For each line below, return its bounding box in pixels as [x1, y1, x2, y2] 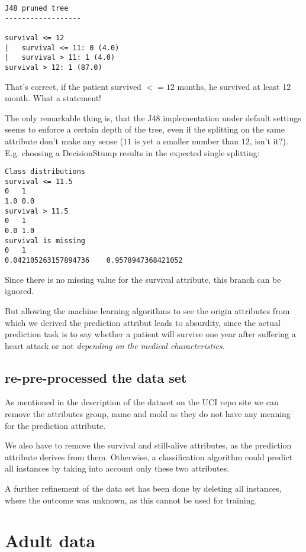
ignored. [5, 285, 34, 297]
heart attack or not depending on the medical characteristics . [5, 339, 225, 351]
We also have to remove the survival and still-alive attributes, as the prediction [5, 439, 292, 451]
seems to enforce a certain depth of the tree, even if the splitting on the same [5, 123, 285, 135]
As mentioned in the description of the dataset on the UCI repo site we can [5, 396, 279, 408]
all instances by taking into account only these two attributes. [5, 462, 230, 474]
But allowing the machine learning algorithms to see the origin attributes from [5, 304, 290, 317]
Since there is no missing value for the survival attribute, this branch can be [5, 273, 281, 285]
